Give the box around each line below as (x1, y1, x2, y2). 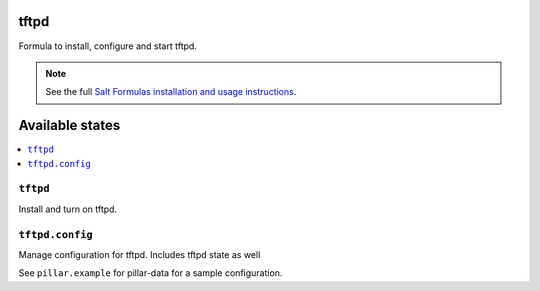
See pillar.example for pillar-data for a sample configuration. (18, 267, 283, 279)
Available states (18, 117, 121, 134)
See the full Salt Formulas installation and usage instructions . (45, 86, 297, 98)
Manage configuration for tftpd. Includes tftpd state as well (18, 248, 261, 260)
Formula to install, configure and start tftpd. (18, 40, 197, 52)
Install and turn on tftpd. (18, 203, 118, 215)
